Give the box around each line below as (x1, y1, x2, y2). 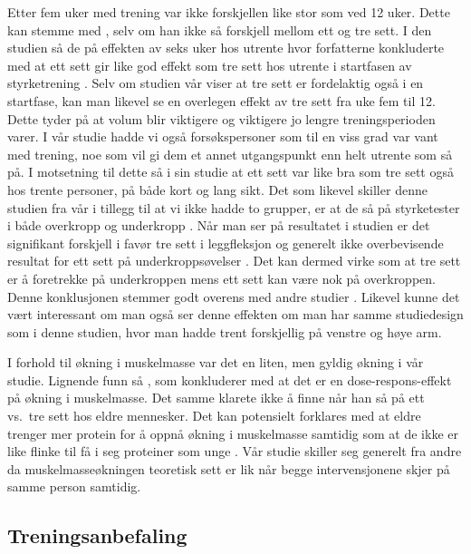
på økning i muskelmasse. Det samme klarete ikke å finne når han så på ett (7, 388, 425, 407)
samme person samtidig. (7, 477, 141, 496)
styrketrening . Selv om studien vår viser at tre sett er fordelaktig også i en (7, 73, 424, 92)
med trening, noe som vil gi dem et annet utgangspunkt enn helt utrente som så (7, 144, 453, 163)
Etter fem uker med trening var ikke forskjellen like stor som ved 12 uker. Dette (7, 3, 450, 21)
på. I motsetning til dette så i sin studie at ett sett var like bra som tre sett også (7, 162, 454, 181)
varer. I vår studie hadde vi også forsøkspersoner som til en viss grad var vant (7, 127, 438, 146)
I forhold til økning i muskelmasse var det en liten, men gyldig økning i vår (7, 353, 424, 372)
